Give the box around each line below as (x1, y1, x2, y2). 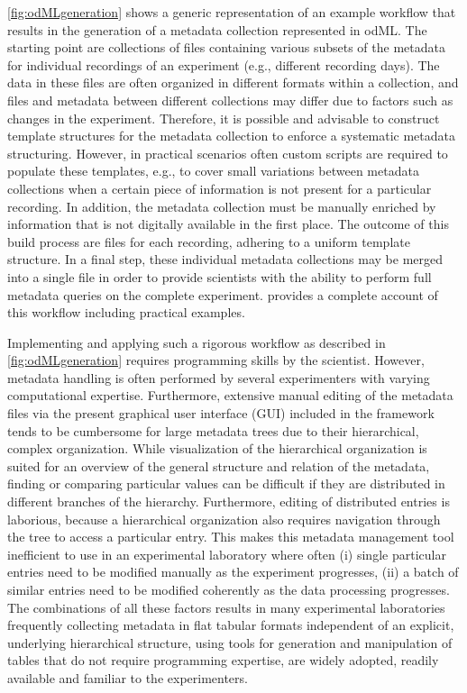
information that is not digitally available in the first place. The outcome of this (7, 214, 449, 233)
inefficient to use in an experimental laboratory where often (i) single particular (7, 544, 446, 563)
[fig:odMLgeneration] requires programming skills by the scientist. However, (7, 351, 425, 369)
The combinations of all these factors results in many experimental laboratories (7, 597, 445, 616)
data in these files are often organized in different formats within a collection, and (7, 73, 459, 92)
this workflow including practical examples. (7, 303, 245, 322)
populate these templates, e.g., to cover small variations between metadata (7, 161, 419, 180)
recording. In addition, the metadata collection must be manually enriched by (7, 196, 436, 215)
